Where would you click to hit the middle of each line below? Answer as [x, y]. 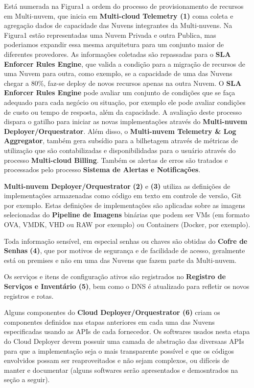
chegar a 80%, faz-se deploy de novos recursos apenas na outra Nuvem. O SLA [123, 83]
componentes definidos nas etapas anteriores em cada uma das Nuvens [109, 322]
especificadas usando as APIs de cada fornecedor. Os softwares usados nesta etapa [127, 331]
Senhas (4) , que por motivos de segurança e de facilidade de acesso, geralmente [125, 250]
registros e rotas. [29, 296]
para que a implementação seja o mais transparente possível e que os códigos [119, 350]
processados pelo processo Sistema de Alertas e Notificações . [102, 169]
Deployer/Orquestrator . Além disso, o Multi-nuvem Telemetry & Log [120, 131]
